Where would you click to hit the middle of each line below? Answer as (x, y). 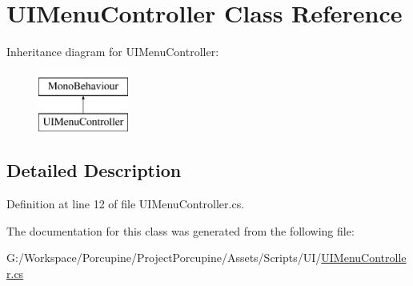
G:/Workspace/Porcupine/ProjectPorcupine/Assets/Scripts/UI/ (164, 258)
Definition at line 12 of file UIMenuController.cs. (126, 204)
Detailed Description (94, 170)
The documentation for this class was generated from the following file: (180, 230)
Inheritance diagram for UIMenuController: (113, 52)
